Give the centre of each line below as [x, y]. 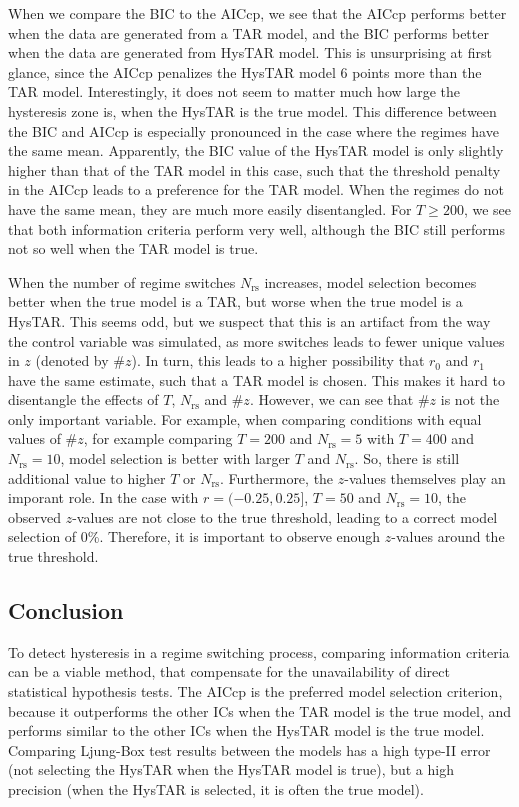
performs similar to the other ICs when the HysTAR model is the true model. [246, 730]
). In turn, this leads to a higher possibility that [278, 360]
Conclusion [66, 610]
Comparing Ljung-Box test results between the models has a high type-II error [249, 749]
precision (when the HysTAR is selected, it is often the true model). [216, 788]
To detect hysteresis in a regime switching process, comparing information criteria [259, 651]
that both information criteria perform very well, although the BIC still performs [256, 228]
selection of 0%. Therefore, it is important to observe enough [194, 536]
